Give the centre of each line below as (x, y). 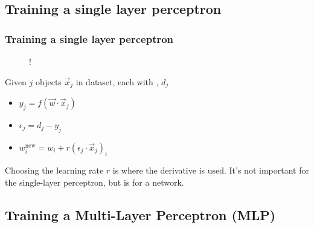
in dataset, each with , (117, 81)
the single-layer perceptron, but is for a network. (95, 182)
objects (48, 81)
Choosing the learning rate (54, 170)
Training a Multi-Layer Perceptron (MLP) (140, 215)
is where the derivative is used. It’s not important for (211, 170)
